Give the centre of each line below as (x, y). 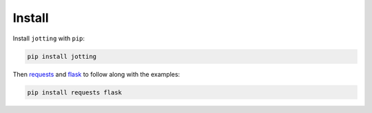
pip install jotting (62, 56)
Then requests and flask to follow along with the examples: (96, 74)
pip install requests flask (74, 92)
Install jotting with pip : (49, 38)
